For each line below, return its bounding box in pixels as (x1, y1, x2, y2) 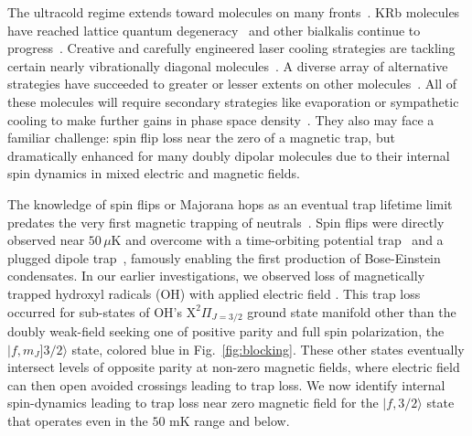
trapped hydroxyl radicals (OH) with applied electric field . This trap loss (7, 283, 421, 303)
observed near (7, 230, 85, 250)
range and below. (194, 410, 290, 430)
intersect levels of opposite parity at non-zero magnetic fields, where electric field (7, 357, 460, 377)
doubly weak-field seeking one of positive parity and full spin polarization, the (7, 321, 445, 340)
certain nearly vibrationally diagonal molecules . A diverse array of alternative (7, 56, 448, 75)
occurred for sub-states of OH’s (7, 302, 182, 321)
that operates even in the (7, 410, 148, 430)
